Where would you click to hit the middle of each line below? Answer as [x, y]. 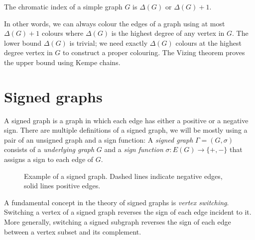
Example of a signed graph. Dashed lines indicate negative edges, [123, 176]
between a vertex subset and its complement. [73, 231]
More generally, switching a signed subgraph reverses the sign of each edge [118, 222]
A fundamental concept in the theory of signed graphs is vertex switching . [117, 202]
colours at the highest [208, 42]
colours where [63, 33]
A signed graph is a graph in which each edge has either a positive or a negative [126, 120]
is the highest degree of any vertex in [168, 33]
